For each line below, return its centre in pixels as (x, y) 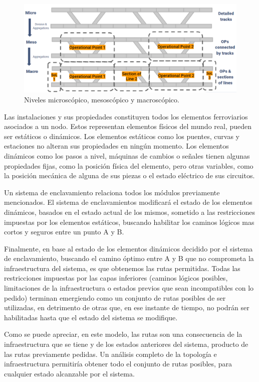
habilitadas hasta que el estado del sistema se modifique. (91, 317)
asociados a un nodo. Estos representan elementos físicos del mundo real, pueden (128, 126)
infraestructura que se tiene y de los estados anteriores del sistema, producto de (126, 344)
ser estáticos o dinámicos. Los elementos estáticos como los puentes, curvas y (122, 136)
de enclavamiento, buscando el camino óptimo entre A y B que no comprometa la (129, 258)
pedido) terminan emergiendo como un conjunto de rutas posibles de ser (115, 297)
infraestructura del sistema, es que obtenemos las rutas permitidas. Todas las (122, 268)
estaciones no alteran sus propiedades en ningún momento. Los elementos (116, 146)
